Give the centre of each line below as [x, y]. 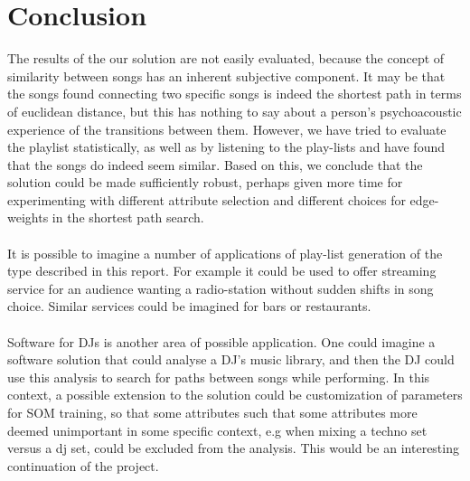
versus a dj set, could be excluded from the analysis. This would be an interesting [233, 448]
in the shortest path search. [128, 217]
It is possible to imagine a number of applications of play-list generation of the [225, 253]
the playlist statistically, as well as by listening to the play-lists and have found [226, 147]
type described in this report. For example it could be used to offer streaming [222, 271]
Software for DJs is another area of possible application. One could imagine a [221, 341]
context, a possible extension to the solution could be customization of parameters [235, 395]
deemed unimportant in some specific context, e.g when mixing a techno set [217, 430]
